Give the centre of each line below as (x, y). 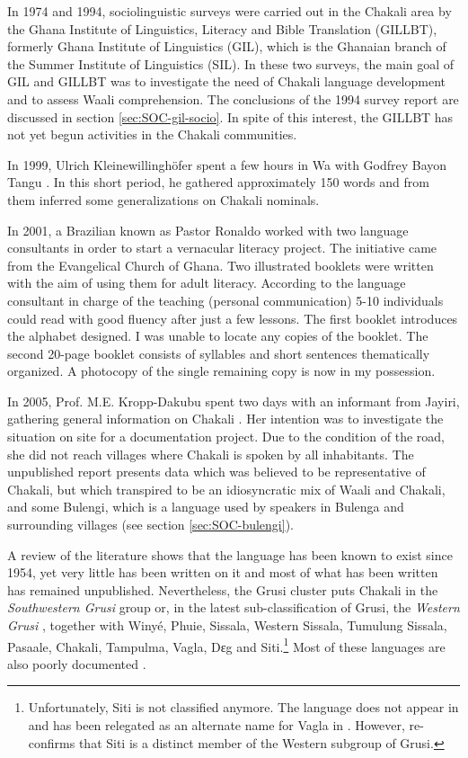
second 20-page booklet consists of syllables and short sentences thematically (219, 353)
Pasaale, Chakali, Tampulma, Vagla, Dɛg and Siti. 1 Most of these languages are (226, 645)
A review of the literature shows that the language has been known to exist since (230, 554)
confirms (52, 742)
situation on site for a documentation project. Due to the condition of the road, (226, 437)
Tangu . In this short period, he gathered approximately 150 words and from (218, 182)
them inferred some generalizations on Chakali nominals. (163, 199)
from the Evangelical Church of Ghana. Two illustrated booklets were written (221, 265)
